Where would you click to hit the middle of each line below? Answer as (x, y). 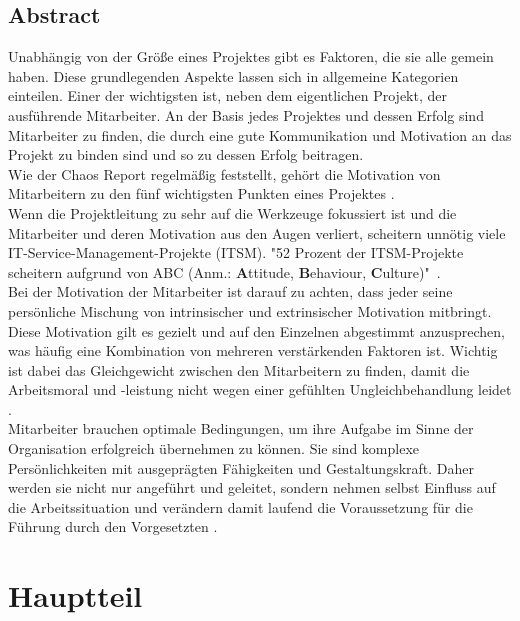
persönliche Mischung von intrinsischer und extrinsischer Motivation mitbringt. (250, 310)
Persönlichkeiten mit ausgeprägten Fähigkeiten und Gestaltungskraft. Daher (241, 467)
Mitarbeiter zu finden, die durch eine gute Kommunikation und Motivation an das (260, 134)
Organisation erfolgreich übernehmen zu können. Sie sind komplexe (214, 448)
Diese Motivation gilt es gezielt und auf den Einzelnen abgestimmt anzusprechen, (256, 330)
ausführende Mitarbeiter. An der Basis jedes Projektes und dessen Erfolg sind (246, 114)
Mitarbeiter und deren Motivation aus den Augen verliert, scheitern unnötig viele (257, 232)
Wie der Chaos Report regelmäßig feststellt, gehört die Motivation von (224, 173)
